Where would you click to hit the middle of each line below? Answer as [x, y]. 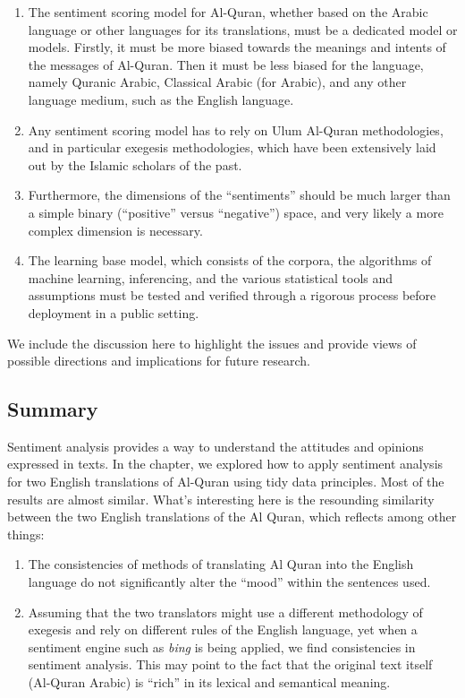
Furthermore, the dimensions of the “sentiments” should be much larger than [239, 195]
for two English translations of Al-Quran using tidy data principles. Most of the [226, 482]
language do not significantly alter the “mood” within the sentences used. [229, 582]
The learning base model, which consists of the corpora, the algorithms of [230, 260]
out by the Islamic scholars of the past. [135, 164]
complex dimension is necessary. [115, 230]
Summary [53, 409]
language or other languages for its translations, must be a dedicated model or [243, 29]
